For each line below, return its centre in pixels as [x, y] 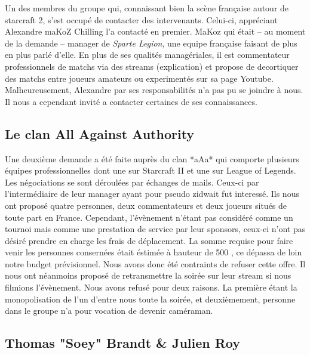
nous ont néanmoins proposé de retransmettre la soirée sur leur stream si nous [148, 275]
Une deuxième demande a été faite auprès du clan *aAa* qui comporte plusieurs [152, 158]
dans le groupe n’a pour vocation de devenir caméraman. [109, 311]
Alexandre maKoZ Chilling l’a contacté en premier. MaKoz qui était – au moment [155, 31]
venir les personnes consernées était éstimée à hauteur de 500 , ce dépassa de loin [154, 252]
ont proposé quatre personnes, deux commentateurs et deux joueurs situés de [146, 205]
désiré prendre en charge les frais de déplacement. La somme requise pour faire [149, 240]
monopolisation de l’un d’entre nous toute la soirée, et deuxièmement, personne [150, 299]
